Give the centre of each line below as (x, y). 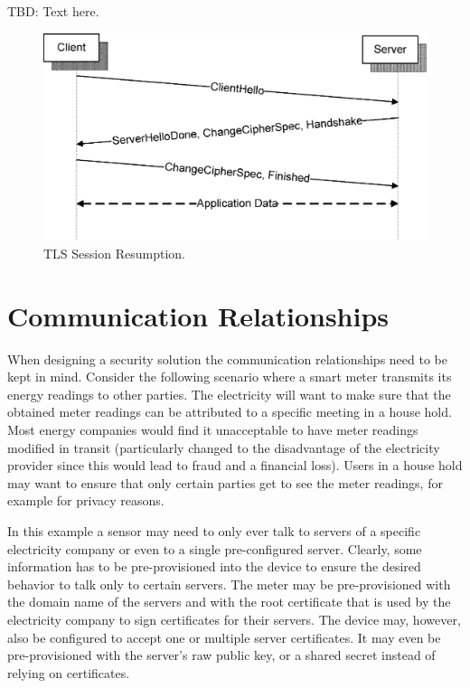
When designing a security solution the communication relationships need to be (227, 358)
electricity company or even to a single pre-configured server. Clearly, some (215, 548)
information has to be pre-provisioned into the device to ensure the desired (214, 566)
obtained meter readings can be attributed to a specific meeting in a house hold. (230, 412)
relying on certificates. (69, 672)
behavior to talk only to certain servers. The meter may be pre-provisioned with (229, 584)
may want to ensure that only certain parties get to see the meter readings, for (225, 482)
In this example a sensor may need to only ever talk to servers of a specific (214, 531)
